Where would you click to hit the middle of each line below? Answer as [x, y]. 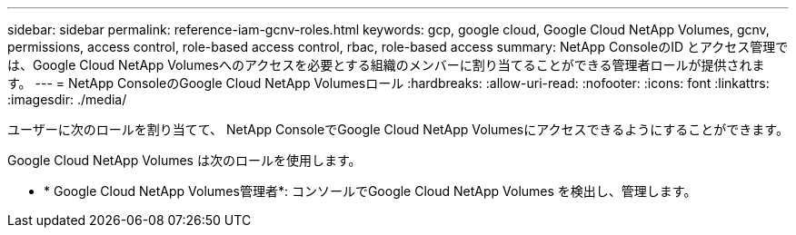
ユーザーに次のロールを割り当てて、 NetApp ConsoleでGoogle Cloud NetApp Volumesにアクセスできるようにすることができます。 [398, 129]
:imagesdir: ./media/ [67, 99]
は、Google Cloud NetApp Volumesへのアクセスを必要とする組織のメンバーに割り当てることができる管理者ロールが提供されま [386, 65]
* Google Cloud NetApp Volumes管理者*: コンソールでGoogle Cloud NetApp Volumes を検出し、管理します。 [370, 191]
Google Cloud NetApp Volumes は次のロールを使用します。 [184, 160]
